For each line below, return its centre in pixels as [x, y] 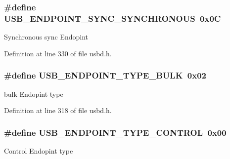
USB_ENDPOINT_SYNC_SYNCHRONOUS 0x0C [113, 18]
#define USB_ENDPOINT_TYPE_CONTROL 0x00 [115, 132]
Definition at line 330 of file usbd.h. [58, 53]
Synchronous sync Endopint [46, 37]
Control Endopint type [39, 150]
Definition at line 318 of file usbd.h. [58, 110]
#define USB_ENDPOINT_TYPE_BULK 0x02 [105, 75]
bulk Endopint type [34, 94]
